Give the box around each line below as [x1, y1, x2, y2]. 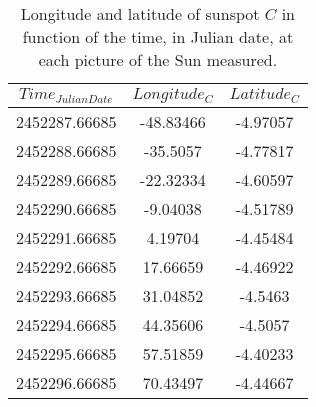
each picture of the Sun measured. [38, 48, 278, 71]
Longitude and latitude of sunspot [20, 2, 260, 25]
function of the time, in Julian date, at [22, 25, 294, 48]
